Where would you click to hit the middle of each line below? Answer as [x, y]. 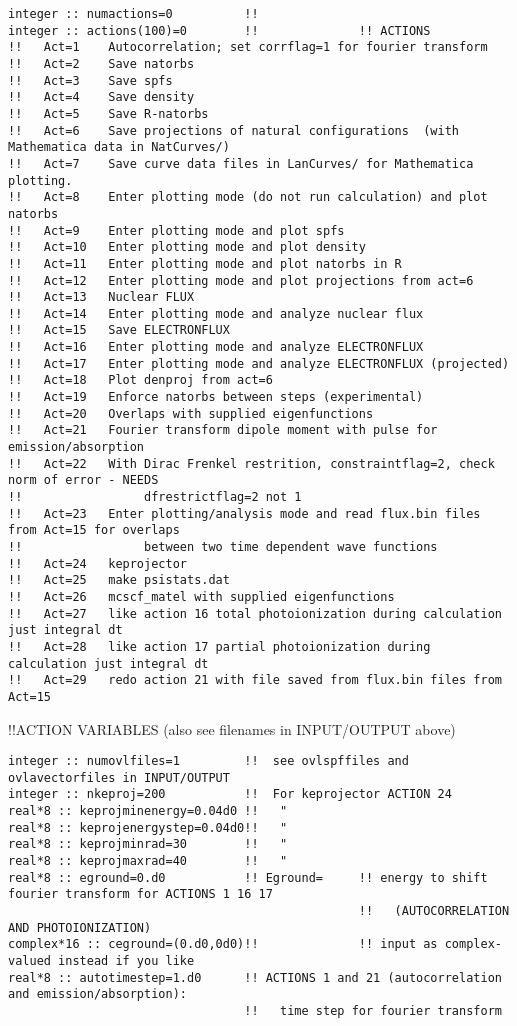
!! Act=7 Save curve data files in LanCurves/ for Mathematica [241, 163]
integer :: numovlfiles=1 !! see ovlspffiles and [208, 761]
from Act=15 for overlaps [94, 530]
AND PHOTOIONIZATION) [80, 927]
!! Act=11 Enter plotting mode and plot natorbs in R [205, 263]
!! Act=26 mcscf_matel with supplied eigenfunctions [201, 596]
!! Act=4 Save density [101, 97]
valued [29, 961]
